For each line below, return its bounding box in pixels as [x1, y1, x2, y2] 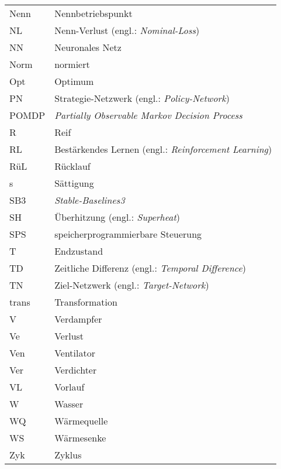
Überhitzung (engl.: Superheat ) [54, 210, 181, 224]
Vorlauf [54, 380, 85, 393]
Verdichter [54, 363, 97, 376]
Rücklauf [54, 159, 91, 173]
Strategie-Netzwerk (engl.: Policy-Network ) [54, 91, 230, 105]
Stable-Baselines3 [54, 193, 125, 207]
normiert [54, 57, 90, 71]
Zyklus [54, 448, 82, 461]
